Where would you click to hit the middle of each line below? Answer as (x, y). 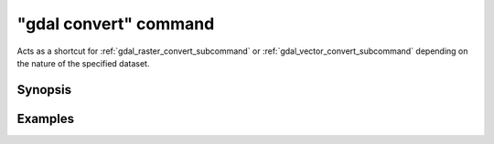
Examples (46, 118)
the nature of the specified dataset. (83, 63)
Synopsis (44, 90)
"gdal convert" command (116, 24)
